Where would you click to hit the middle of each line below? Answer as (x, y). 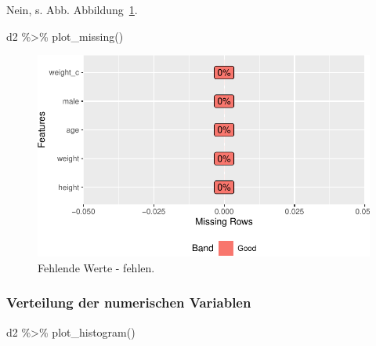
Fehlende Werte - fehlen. (96, 267)
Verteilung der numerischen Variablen (129, 302)
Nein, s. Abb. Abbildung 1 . (72, 9)
